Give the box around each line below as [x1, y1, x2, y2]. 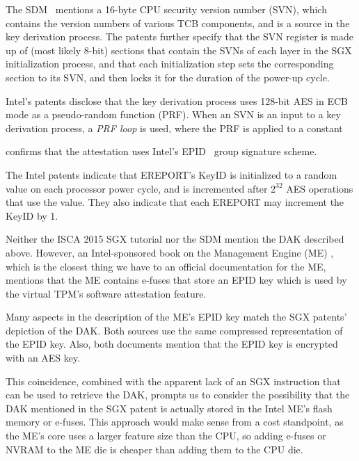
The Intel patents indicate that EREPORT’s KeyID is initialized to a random [6, 167, 337, 181]
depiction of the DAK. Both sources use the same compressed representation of [6, 323, 343, 337]
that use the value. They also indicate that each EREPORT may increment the [6, 195, 344, 209]
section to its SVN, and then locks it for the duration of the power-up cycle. [6, 70, 330, 84]
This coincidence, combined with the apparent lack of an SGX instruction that [6, 373, 341, 388]
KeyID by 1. [6, 208, 58, 223]
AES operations [286, 181, 353, 195]
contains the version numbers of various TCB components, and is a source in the [6, 15, 350, 30]
